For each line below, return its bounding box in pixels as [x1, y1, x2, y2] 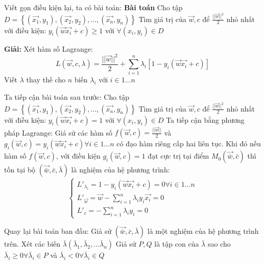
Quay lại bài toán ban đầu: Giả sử [4, 226, 112, 236]
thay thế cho [26, 74, 66, 85]
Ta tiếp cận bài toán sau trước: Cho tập [4, 92, 130, 102]
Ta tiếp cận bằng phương [166, 114, 245, 125]
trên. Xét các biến [4, 238, 61, 249]
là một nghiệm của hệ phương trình [147, 226, 259, 236]
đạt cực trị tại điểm [148, 150, 209, 161]
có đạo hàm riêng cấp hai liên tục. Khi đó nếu [116, 138, 261, 149]
